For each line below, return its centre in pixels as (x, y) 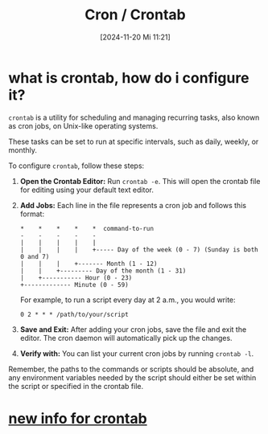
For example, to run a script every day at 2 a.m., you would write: (128, 300)
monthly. (23, 149)
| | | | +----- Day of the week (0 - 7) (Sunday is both (139, 250)
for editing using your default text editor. (87, 190)
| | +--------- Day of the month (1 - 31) (103, 271)
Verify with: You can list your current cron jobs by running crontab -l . (137, 353)
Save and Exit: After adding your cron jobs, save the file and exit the (133, 329)
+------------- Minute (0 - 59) (74, 285)
